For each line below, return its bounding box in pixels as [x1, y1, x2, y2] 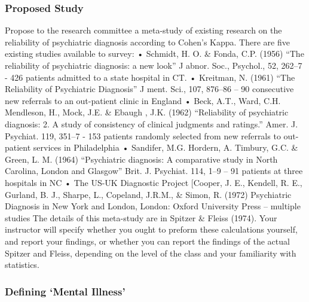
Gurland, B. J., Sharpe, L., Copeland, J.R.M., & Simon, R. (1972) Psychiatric [5, 188, 292, 200]
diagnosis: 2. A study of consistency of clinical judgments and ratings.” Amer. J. [5, 117, 298, 130]
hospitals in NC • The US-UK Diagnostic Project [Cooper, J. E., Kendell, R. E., [5, 176, 302, 188]
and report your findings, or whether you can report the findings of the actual [5, 234, 290, 247]
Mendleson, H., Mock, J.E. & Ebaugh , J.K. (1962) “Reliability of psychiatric [5, 106, 289, 118]
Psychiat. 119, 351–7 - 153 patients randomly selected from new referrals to [5, 129, 281, 142]
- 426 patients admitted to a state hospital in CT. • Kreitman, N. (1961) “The [5, 71, 295, 83]
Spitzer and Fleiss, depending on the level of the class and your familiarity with [5, 246, 296, 259]
